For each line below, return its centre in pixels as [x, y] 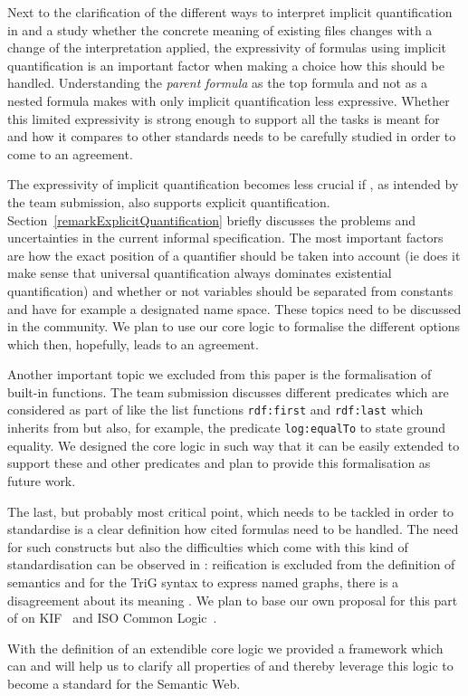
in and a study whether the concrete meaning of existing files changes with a [220, 29]
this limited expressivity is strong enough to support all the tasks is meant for [224, 118]
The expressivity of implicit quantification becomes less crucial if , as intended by [233, 184]
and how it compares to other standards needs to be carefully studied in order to [232, 136]
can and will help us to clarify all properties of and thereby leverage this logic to [230, 666]
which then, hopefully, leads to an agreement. [133, 343]
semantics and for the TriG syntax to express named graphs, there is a [203, 582]
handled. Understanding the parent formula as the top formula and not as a [217, 83]
